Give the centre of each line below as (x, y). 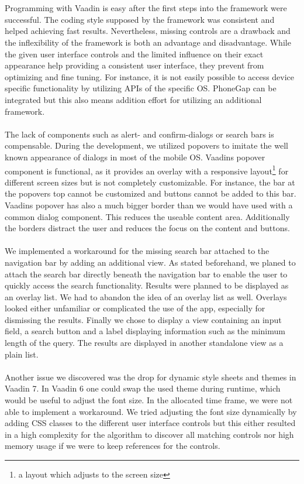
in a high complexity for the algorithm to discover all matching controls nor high (149, 434)
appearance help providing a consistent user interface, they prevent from (134, 65)
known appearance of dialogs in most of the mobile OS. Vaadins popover (135, 157)
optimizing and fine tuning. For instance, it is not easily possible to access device (150, 76)
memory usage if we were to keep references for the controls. (113, 446)
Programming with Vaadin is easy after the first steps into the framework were (146, 8)
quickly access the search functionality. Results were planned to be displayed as (147, 285)
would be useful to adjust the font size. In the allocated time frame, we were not (149, 400)
